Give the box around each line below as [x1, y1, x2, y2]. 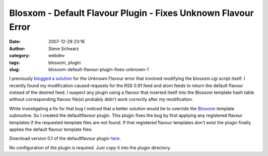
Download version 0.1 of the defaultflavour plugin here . [9, 136, 121, 142]
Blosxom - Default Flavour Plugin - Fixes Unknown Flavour [9, 7, 254, 18]
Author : [9, 45, 26, 52]
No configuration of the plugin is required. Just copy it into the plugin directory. [9, 145, 171, 151]
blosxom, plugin [48, 60, 81, 66]
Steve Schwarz [48, 45, 79, 52]
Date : [9, 39, 21, 45]
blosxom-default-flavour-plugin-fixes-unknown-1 [48, 66, 149, 72]
